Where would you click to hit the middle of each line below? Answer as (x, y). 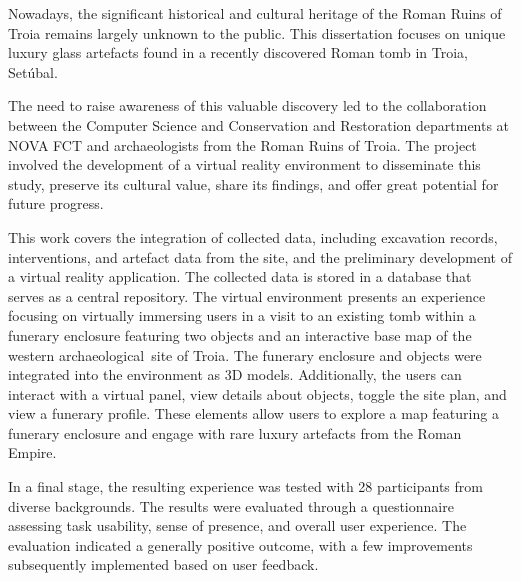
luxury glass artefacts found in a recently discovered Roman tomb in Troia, (238, 52)
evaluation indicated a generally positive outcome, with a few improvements (240, 544)
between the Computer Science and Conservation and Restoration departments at (259, 124)
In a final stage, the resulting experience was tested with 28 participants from (245, 486)
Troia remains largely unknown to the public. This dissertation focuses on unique (257, 32)
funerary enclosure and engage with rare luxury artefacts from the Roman (235, 432)
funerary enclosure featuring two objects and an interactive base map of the (240, 334)
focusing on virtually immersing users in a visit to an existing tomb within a (242, 315)
